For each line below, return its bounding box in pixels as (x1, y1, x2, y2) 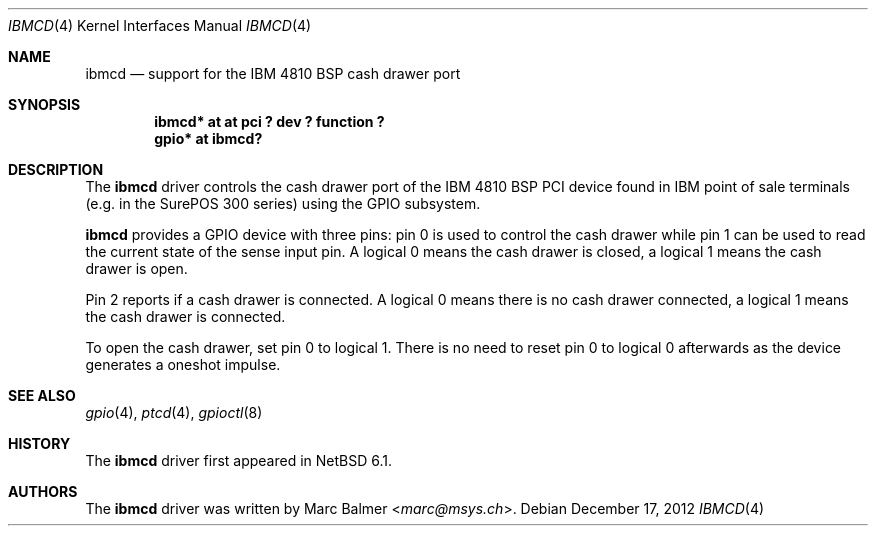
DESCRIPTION (8, 161, 104, 178)
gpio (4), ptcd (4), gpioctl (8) (85, 404, 263, 421)
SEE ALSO (8, 387, 76, 404)
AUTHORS (8, 483, 78, 500)
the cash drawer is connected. (85, 308, 286, 325)
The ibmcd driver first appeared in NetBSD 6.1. (85, 452, 393, 469)
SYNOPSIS (8, 96, 81, 113)
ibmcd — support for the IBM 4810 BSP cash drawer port (85, 65, 461, 82)
